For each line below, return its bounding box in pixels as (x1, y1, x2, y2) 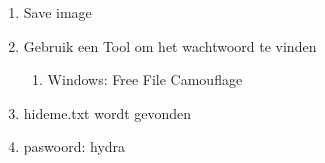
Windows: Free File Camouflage (47, 69, 243, 90)
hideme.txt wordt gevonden (23, 102, 192, 123)
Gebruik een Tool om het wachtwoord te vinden (23, 35, 317, 56)
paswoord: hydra (23, 136, 126, 157)
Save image (23, 2, 92, 22)
